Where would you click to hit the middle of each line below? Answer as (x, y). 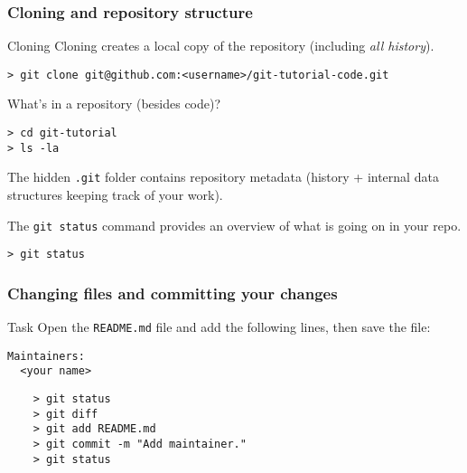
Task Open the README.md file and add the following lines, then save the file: (219, 327)
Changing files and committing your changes (173, 293)
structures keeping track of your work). (115, 195)
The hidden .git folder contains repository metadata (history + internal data (223, 177)
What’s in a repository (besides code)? (114, 104)
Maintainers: (46, 356)
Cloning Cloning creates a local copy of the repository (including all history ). (221, 46)
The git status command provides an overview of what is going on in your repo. (234, 225)
